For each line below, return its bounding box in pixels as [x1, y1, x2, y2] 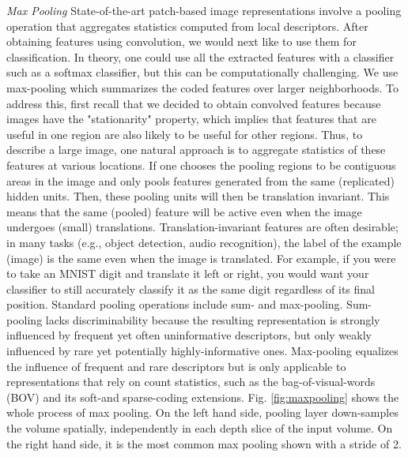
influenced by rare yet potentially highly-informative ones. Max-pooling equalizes [6, 343, 399, 359]
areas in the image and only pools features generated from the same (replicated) [6, 172, 395, 189]
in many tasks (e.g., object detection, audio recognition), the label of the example [6, 234, 402, 250]
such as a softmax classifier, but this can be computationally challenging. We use [6, 64, 399, 81]
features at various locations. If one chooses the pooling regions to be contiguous [6, 156, 396, 173]
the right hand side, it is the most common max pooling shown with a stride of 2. [6, 435, 402, 451]
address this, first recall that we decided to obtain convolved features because [6, 95, 381, 111]
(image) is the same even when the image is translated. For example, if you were [6, 249, 396, 266]
